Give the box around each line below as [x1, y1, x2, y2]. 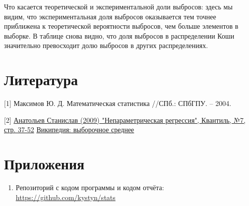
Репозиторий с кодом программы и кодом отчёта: [15, 182, 164, 192]
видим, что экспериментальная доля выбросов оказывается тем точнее [4, 11, 216, 21]
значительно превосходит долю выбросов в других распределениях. [4, 40, 208, 51]
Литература [4, 69, 78, 90]
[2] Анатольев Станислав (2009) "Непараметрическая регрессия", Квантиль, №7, [4, 114, 246, 125]
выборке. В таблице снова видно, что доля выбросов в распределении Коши [4, 30, 235, 41]
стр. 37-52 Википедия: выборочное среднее [4, 124, 134, 135]
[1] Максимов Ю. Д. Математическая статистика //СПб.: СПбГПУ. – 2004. [4, 98, 232, 108]
